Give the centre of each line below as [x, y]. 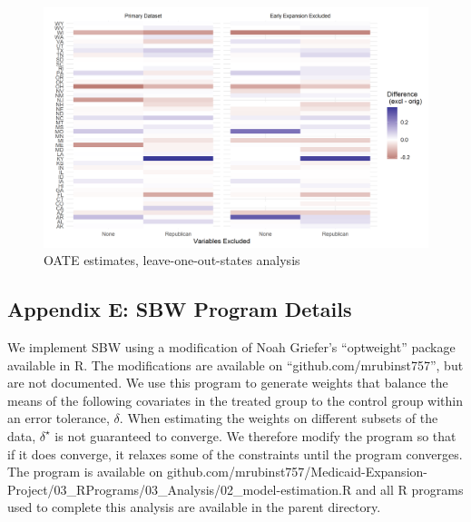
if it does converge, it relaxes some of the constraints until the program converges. [235, 453]
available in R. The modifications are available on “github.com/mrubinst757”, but [235, 364]
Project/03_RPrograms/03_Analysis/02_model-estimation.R [180, 489]
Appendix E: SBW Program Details [180, 309]
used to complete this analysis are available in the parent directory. [194, 507]
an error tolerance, [59, 418]
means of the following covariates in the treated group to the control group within [235, 400]
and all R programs [409, 489]
